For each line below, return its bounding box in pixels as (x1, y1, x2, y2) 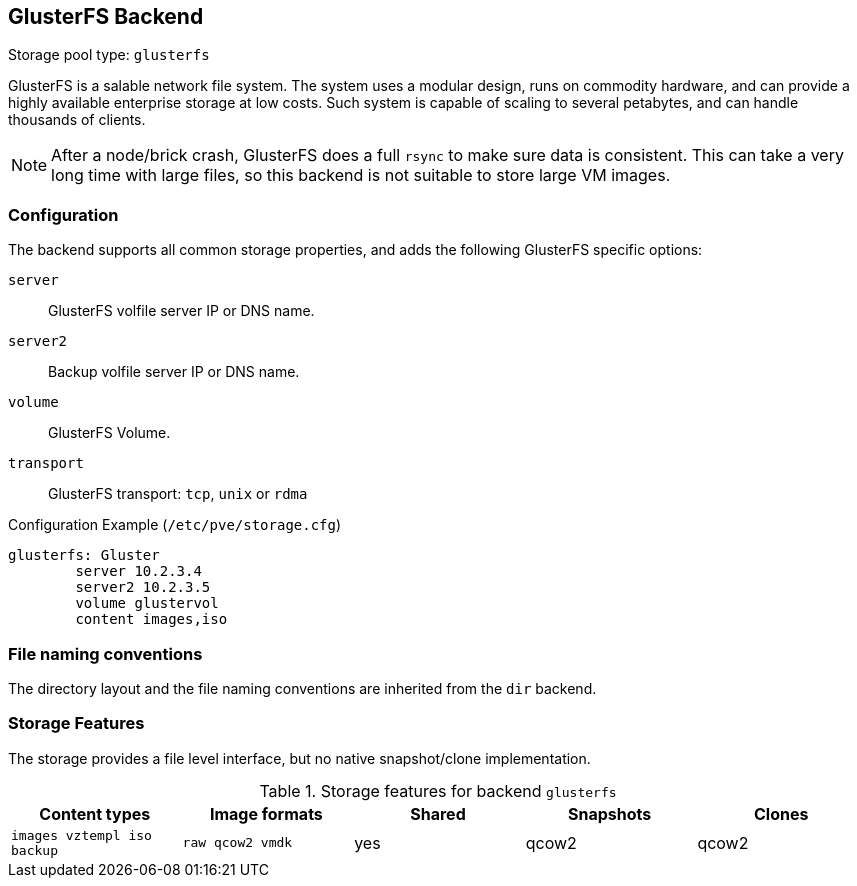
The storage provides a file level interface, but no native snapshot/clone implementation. (8, 749, 591, 767)
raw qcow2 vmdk (182, 835, 293, 851)
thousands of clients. (8, 111, 146, 129)
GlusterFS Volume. (48, 424, 171, 442)
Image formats (209, 803, 323, 824)
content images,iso (75, 611, 228, 628)
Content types (39, 803, 151, 824)
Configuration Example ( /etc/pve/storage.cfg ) (8, 516, 342, 534)
